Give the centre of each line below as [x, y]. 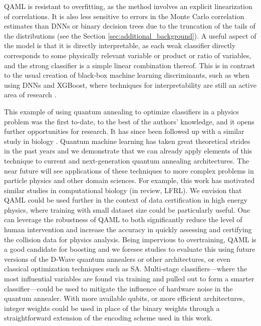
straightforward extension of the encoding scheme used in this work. [108, 318]
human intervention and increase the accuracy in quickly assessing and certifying [128, 229]
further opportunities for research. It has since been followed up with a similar [124, 131]
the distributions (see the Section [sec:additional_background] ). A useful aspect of [130, 35]
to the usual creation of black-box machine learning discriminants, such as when [127, 75]
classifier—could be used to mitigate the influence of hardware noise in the [118, 288]
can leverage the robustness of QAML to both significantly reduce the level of [123, 219]
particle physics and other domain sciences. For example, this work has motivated [129, 180]
